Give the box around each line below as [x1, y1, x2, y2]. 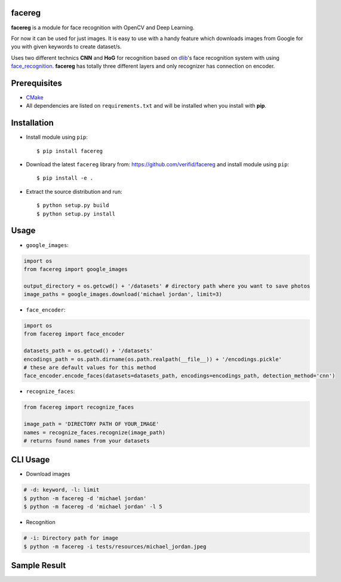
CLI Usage [11, 455, 50, 465]
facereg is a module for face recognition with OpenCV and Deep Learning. [11, 24, 195, 31]
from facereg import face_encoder [23, 331, 125, 337]
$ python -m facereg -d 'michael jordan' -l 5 [23, 503, 162, 510]
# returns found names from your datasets [23, 437, 150, 444]
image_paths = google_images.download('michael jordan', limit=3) [23, 291, 222, 298]
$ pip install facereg [36, 147, 103, 154]
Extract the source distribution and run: [26, 188, 122, 195]
